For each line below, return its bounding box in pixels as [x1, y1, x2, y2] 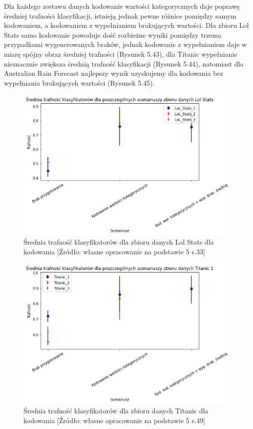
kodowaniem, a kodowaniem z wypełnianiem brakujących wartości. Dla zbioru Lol [4, 20, 249, 30]
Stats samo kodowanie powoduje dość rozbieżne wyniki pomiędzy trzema [4, 29, 222, 40]
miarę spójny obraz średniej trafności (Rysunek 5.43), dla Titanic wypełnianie [4, 48, 237, 59]
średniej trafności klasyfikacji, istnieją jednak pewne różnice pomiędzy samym [4, 10, 236, 21]
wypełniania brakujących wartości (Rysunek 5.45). [4, 77, 155, 88]
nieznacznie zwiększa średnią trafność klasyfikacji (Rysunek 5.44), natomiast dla [4, 58, 244, 68]
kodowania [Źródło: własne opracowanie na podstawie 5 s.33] [23, 246, 205, 256]
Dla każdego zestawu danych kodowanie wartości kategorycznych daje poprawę [4, 1, 240, 11]
